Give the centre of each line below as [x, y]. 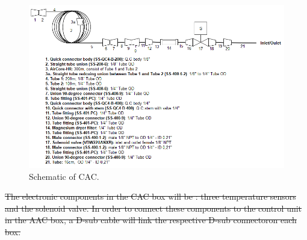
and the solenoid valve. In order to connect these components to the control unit [153, 208]
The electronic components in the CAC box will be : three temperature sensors [150, 196]
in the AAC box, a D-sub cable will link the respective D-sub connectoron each [151, 220]
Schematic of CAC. [64, 176]
